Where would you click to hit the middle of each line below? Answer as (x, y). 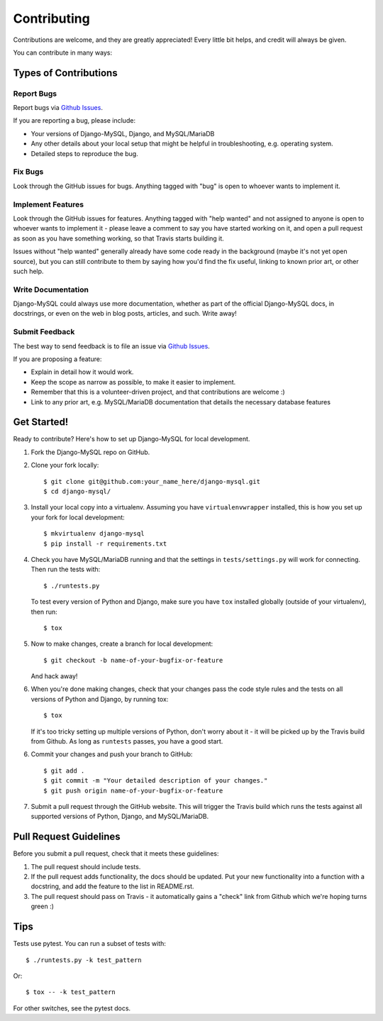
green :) (43, 906)
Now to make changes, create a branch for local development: (122, 644)
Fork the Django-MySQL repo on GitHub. (90, 452)
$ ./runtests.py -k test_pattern (84, 960)
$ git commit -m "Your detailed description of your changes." (156, 781)
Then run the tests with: (66, 569)
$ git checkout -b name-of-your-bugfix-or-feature (133, 660)
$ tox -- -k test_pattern (71, 992)
